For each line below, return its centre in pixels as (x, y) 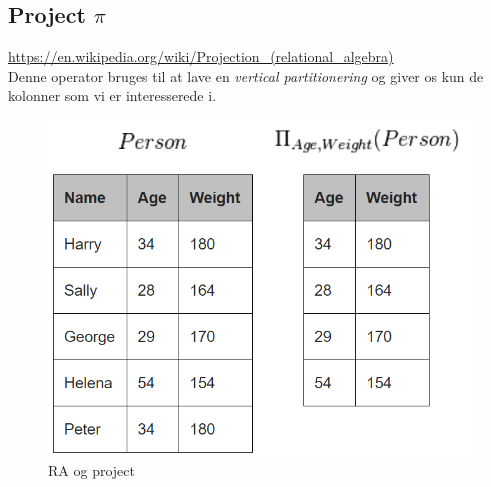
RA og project (91, 470)
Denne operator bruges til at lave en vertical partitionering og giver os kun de (246, 75)
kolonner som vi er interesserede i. (112, 95)
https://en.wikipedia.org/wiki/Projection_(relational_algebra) (201, 56)
